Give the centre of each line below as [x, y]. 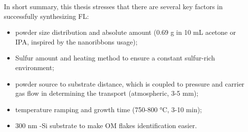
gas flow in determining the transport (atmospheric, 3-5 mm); [107, 93]
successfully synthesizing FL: [46, 16]
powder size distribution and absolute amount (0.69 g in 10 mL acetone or [125, 32]
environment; [35, 67]
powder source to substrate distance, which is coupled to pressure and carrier [130, 83]
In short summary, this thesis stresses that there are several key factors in [113, 6]
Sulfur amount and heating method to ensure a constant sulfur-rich [115, 58]
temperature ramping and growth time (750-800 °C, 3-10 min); [108, 109]
